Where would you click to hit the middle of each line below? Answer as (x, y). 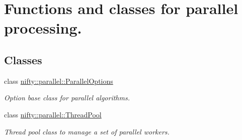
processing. (43, 28)
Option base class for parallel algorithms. (67, 98)
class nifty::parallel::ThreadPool (53, 114)
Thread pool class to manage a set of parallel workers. (87, 131)
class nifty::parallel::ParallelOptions (59, 81)
